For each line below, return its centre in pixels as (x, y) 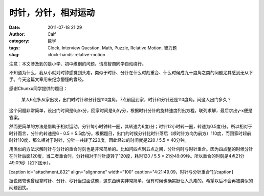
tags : (14, 48)
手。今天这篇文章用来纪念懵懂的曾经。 (48, 79)
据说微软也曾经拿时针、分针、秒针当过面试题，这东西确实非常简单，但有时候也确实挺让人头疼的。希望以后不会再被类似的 (131, 180)
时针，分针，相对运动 (52, 13)
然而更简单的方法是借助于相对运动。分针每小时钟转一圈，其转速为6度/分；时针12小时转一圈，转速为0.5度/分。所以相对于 (131, 127)
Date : (15, 27)
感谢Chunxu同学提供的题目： (38, 88)
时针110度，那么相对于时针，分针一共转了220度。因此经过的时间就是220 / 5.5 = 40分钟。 (99, 140)
